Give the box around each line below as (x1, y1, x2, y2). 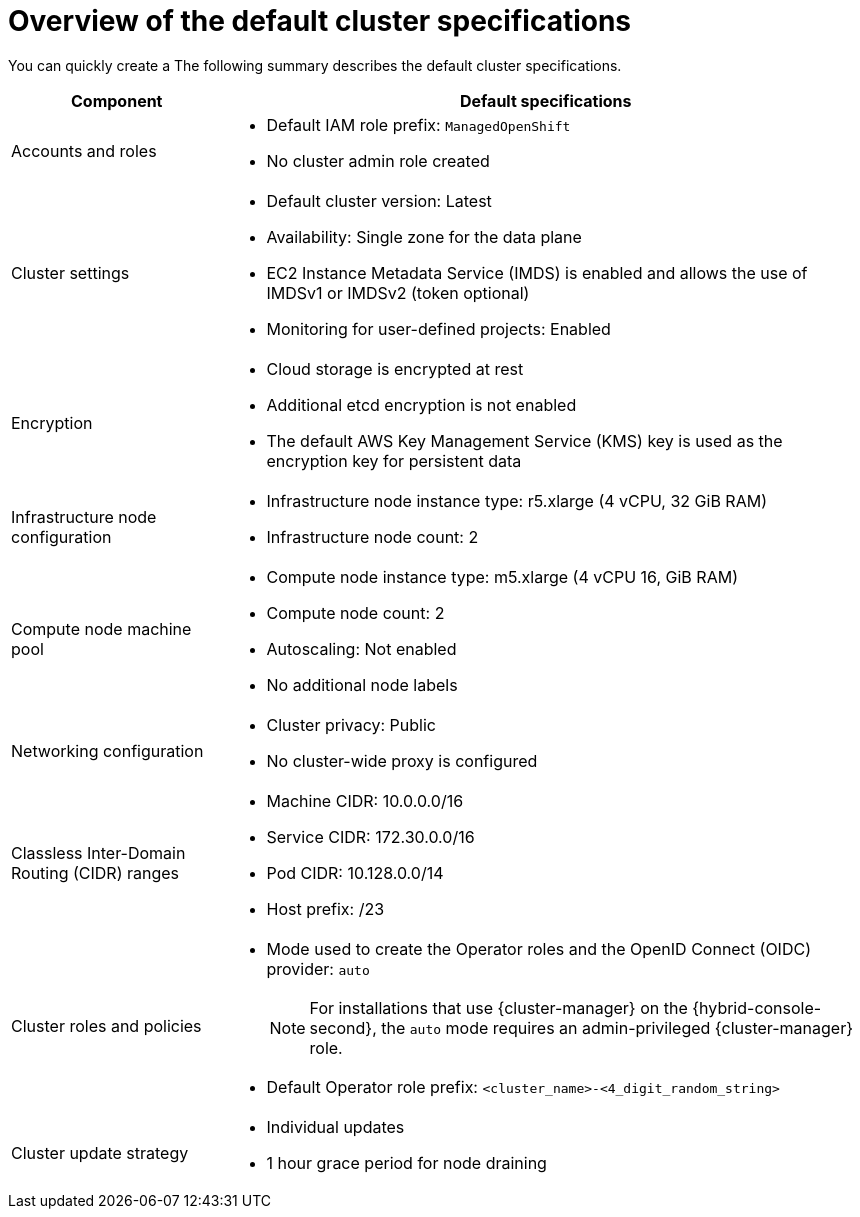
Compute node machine (11, 618, 192, 639)
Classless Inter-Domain (11, 842, 186, 863)
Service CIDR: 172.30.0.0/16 (266, 826, 475, 847)
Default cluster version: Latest (266, 190, 492, 211)
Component (71, 90, 163, 111)
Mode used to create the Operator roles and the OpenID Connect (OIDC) (266, 938, 811, 959)
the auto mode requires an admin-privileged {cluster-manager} (381, 1017, 853, 1038)
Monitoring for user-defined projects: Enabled (266, 318, 611, 339)
